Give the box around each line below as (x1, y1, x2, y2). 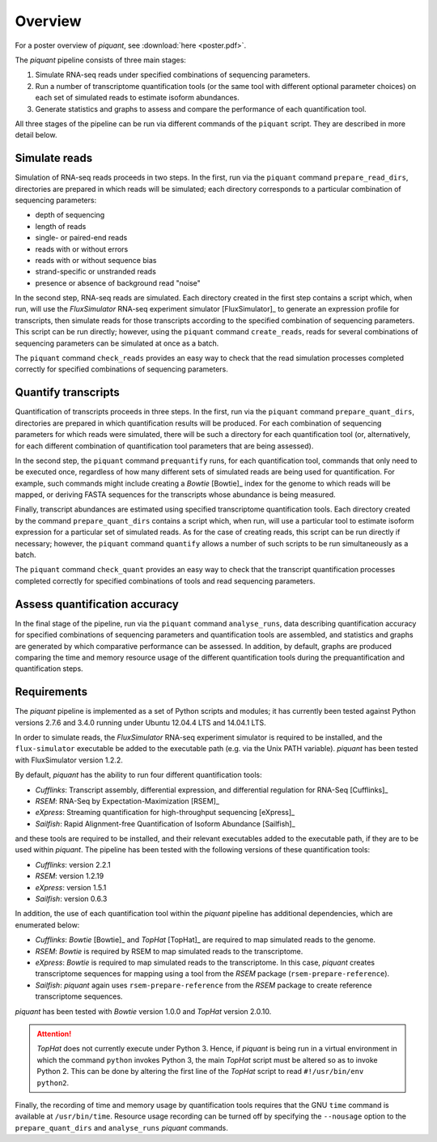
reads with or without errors (35, 244, 129, 254)
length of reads (35, 221, 87, 231)
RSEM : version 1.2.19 (35, 871, 104, 881)
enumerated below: (15, 919, 80, 930)
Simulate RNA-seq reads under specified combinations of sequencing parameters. (35, 70, 311, 80)
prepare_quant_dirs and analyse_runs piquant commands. (15, 1123, 228, 1132)
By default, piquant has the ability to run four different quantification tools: (15, 770, 262, 780)
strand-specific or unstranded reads (35, 267, 157, 277)
